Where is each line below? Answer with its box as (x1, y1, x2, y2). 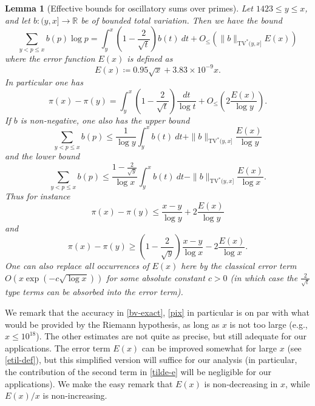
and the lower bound (5, 150, 80, 162)
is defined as (127, 52, 173, 64)
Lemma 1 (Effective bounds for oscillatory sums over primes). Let (5, 2, 253, 14)
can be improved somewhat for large (141, 341, 277, 354)
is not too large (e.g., (229, 318, 308, 330)
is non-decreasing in (204, 377, 278, 390)
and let (5, 13, 30, 26)
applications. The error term (5, 341, 110, 354)
